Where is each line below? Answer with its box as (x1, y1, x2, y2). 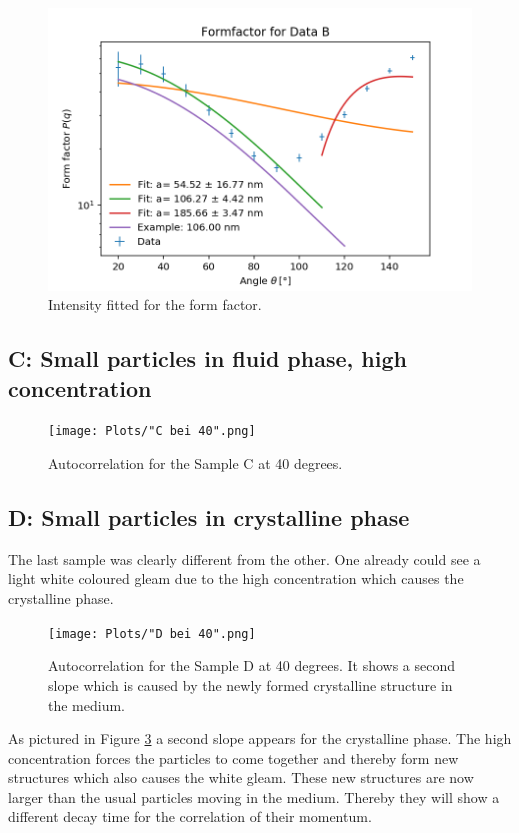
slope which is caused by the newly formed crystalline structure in (48, 674, 453, 695)
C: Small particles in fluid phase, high (8, 343, 407, 374)
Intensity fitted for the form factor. (48, 294, 262, 315)
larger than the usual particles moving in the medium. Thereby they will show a (8, 786, 500, 807)
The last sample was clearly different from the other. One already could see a (8, 548, 481, 569)
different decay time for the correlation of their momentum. (8, 806, 372, 827)
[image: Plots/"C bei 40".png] (48, 424, 256, 439)
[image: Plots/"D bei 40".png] (48, 626, 256, 641)
